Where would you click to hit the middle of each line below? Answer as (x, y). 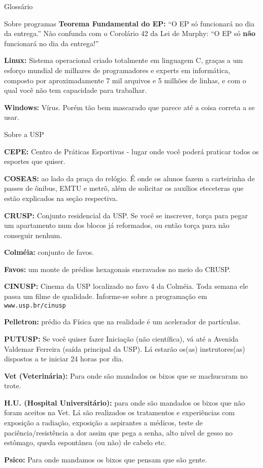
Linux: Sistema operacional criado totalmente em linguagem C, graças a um (124, 60)
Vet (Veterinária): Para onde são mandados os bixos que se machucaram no (126, 375)
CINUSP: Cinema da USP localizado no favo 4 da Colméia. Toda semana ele (126, 286)
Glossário (19, 6)
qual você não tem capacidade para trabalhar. (75, 90)
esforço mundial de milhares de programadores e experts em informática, (117, 70)
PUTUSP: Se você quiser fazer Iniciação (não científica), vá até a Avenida (121, 338)
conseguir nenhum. (33, 235)
